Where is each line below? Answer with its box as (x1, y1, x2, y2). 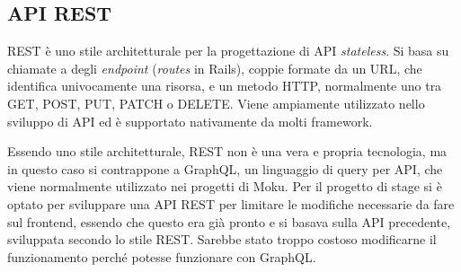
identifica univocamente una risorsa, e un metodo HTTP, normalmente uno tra (7, 76, 442, 95)
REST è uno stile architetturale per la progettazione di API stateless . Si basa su (7, 41, 449, 60)
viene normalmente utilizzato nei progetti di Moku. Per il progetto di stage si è (7, 177, 442, 196)
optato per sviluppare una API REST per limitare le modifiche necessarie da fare (7, 194, 455, 213)
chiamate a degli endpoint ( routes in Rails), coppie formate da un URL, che (7, 58, 422, 77)
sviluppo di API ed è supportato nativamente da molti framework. (7, 111, 373, 130)
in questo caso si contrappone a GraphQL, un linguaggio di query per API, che (7, 159, 443, 178)
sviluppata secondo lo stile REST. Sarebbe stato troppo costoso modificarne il (7, 230, 437, 249)
